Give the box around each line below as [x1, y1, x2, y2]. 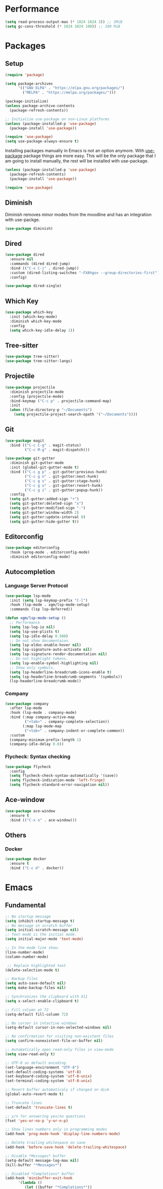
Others [5, 831, 27, 839]
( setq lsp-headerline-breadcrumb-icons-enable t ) [9, 670, 112, 675]
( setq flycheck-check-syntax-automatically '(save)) [9, 773, 118, 778]
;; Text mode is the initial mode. [5, 932, 77, 937]
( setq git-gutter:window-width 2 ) [9, 510, 79, 515]
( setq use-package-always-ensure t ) [5, 139, 79, 144]
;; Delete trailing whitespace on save [5, 1141, 86, 1145]
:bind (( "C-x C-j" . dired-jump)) [9, 266, 79, 271]
